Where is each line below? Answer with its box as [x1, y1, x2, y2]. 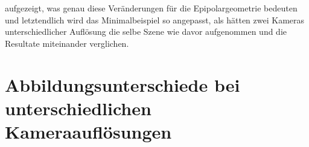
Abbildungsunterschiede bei [5, 72, 240, 97]
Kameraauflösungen [5, 119, 172, 143]
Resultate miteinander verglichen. [5, 37, 129, 49]
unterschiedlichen [5, 95, 151, 120]
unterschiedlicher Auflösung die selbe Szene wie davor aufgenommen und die [5, 25, 287, 38]
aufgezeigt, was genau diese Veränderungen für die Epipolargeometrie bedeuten [5, 2, 298, 14]
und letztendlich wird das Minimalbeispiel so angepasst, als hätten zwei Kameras [5, 13, 305, 26]
